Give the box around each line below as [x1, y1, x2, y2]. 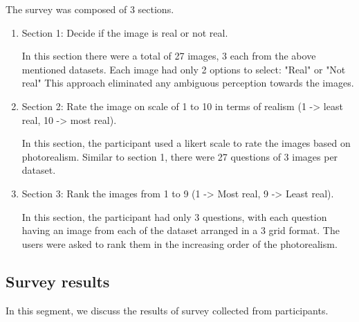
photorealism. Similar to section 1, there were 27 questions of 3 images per [21, 149, 338, 163]
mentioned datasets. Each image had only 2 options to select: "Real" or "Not [21, 62, 346, 76]
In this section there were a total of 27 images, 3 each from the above [21, 48, 316, 63]
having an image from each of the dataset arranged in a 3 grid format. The [21, 223, 340, 238]
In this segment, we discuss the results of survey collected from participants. [6, 303, 329, 317]
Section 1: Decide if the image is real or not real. [21, 25, 228, 39]
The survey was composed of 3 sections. [6, 2, 174, 16]
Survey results [6, 270, 110, 292]
